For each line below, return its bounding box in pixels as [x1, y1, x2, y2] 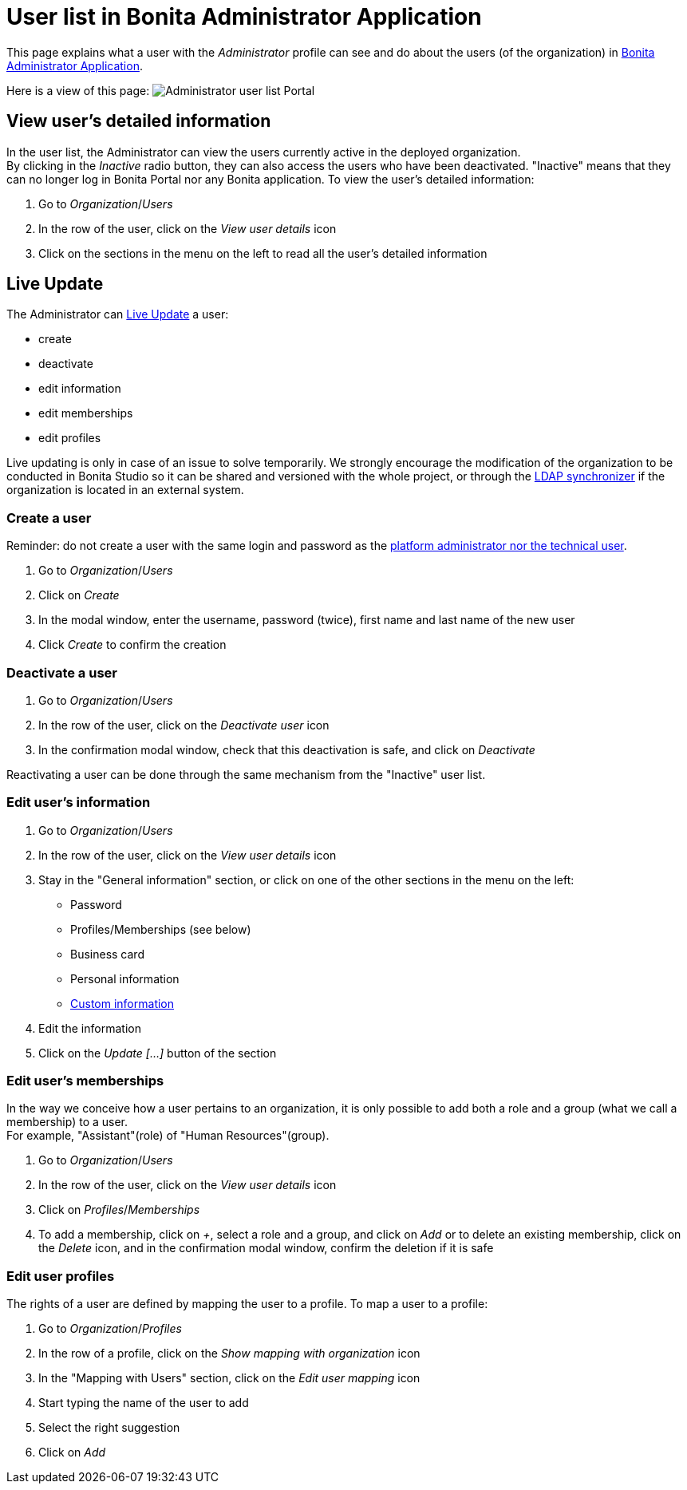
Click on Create [38, 588, 120, 603]
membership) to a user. [6, 1115, 128, 1129]
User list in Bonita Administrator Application [6, 3, 482, 30]
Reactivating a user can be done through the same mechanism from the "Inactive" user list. [6, 767, 486, 781]
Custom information [70, 996, 175, 1010]
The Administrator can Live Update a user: [6, 307, 229, 322]
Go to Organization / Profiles [38, 1322, 182, 1336]
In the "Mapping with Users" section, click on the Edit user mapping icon [38, 1371, 420, 1385]
